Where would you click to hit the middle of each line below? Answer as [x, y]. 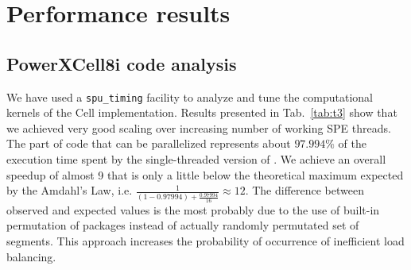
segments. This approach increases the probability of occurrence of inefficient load [205, 240]
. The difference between [304, 190]
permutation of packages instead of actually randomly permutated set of [183, 225]
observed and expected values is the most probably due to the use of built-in [193, 209]
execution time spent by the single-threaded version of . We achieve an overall [196, 159]
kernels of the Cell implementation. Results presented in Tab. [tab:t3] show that [202, 112]
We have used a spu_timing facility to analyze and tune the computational [190, 96]
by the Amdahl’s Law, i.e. [70, 190]
